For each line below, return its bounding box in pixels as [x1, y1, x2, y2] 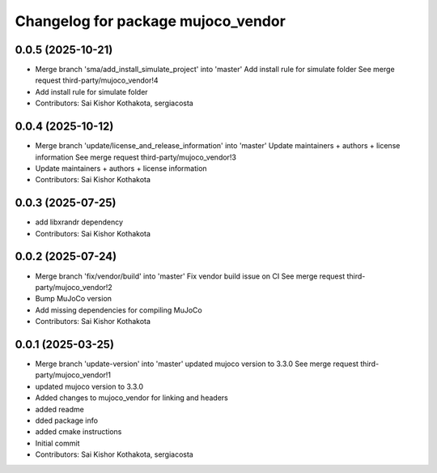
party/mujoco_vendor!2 [35, 282, 112, 292]
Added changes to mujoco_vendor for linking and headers [35, 393, 228, 403]
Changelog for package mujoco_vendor [15, 12, 286, 30]
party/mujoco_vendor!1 [35, 370, 112, 380]
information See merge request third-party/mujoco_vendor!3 [35, 152, 236, 162]
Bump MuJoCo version [35, 294, 112, 304]
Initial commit [35, 438, 80, 448]
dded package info [35, 415, 99, 425]
